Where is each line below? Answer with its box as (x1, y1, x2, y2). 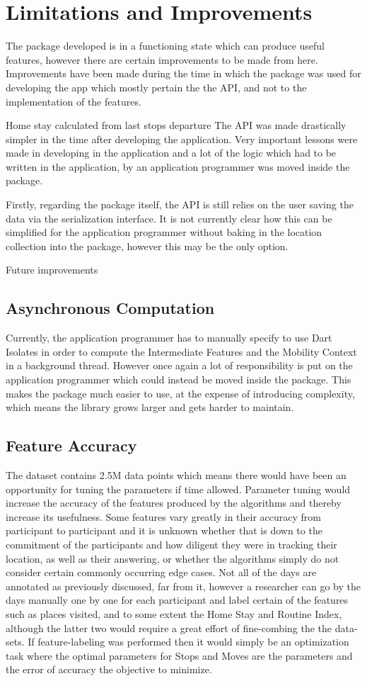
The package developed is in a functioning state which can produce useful (6, 38, 325, 53)
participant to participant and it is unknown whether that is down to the (6, 523, 322, 538)
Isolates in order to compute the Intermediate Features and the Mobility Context (6, 344, 357, 359)
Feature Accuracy (6, 434, 137, 456)
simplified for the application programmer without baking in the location (6, 225, 322, 240)
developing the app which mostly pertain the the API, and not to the (6, 79, 307, 94)
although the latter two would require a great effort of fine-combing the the (6, 620, 332, 635)
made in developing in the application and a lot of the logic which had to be (6, 145, 337, 160)
